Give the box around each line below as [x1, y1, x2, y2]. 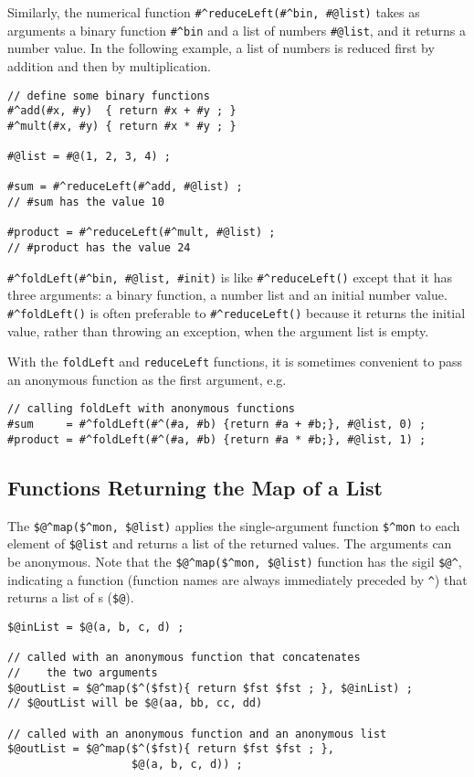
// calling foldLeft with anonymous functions [7, 402, 295, 416]
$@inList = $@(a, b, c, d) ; [7, 620, 184, 633]
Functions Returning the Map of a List [7, 473, 383, 501]
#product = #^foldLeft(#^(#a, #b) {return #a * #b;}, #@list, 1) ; [7, 432, 427, 446]
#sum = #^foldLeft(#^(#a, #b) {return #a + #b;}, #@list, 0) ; [7, 418, 427, 431]
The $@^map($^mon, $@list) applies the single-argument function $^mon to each [7, 516, 460, 535]
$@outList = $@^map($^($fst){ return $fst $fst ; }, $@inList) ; [7, 681, 413, 695]
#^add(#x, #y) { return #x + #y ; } [7, 104, 237, 118]
